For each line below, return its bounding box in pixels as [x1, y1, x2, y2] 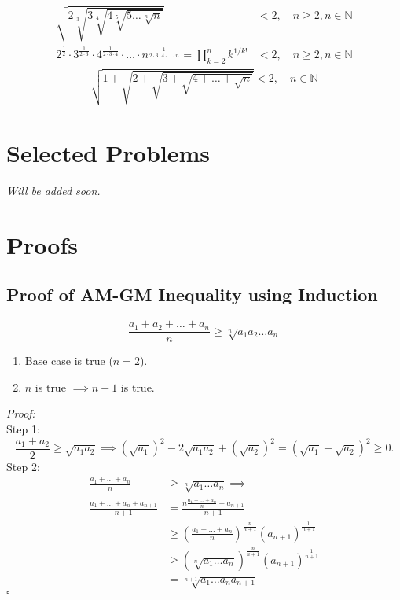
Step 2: [6, 458, 40, 474]
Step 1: [6, 421, 40, 437]
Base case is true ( [24, 352, 113, 369]
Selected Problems [6, 137, 211, 169]
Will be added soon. [6, 182, 101, 199]
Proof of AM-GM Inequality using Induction [6, 282, 378, 307]
